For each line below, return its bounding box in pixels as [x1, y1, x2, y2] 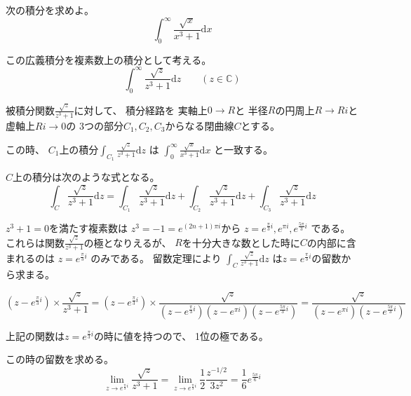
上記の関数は [6, 328, 65, 343]
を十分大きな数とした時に [182, 235, 300, 250]
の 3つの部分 [66, 118, 123, 132]
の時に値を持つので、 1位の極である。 [93, 328, 269, 343]
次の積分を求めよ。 [6, 3, 94, 17]
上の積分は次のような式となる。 [13, 170, 160, 184]
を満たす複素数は [48, 220, 128, 235]
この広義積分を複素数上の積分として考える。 [6, 52, 212, 67]
